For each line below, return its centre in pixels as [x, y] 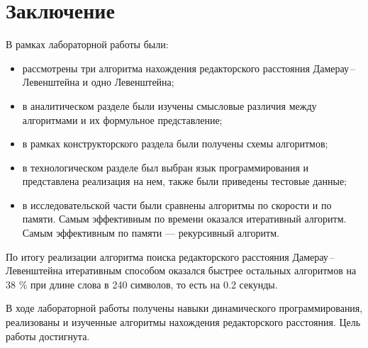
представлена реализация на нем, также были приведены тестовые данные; [185, 181]
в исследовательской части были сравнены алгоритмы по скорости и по [177, 204]
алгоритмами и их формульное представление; [122, 119]
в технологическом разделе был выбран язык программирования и [166, 167]
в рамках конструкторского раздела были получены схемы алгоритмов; [175, 144]
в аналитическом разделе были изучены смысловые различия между [169, 105]
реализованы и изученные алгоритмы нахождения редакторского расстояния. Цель [183, 322]
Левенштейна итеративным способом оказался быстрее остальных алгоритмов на [181, 270]
